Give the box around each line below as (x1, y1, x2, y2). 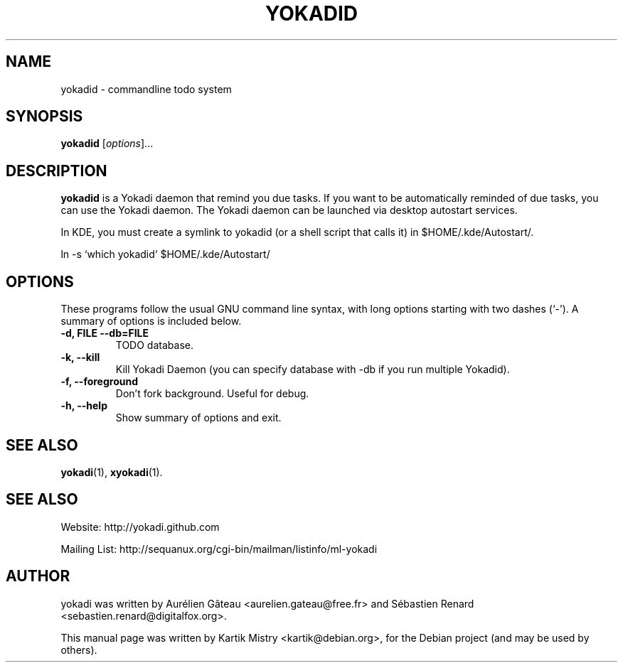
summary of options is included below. (60, 315, 242, 328)
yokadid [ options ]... (60, 137, 154, 150)
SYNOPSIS (6, 107, 83, 126)
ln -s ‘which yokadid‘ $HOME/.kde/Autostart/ (60, 248, 270, 261)
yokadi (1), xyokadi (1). (60, 465, 163, 478)
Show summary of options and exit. (115, 411, 282, 424)
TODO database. (115, 339, 193, 352)
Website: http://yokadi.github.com (60, 520, 220, 533)
